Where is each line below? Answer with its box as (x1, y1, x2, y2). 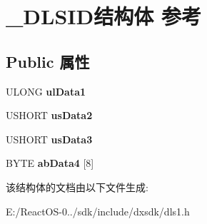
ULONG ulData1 (6, 83, 86, 98)
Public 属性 (6, 50, 90, 72)
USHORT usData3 (6, 131, 93, 146)
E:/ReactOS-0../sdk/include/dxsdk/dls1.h (6, 203, 190, 218)
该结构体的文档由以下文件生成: (6, 179, 148, 194)
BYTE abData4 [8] (6, 156, 94, 170)
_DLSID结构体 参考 (6, 1, 201, 31)
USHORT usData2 (6, 108, 93, 123)
